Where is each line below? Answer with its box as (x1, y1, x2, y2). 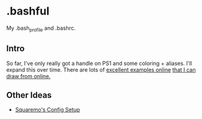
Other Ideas (6, 90, 52, 100)
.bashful (6, 4, 50, 18)
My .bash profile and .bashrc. (6, 24, 76, 33)
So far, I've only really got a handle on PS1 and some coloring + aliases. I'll (6, 59, 192, 67)
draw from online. (6, 72, 50, 80)
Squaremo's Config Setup (15, 106, 80, 114)
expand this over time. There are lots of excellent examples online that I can (6, 66, 196, 73)
